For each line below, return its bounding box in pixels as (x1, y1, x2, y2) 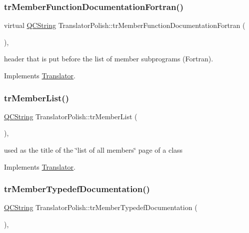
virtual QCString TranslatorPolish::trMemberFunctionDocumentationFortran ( (4, 20, 245, 30)
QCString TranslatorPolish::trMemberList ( (4, 111, 137, 121)
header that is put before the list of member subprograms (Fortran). (4, 53, 213, 64)
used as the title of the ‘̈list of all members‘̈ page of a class (4, 145, 183, 155)
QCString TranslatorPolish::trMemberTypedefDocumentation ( (4, 202, 197, 213)
